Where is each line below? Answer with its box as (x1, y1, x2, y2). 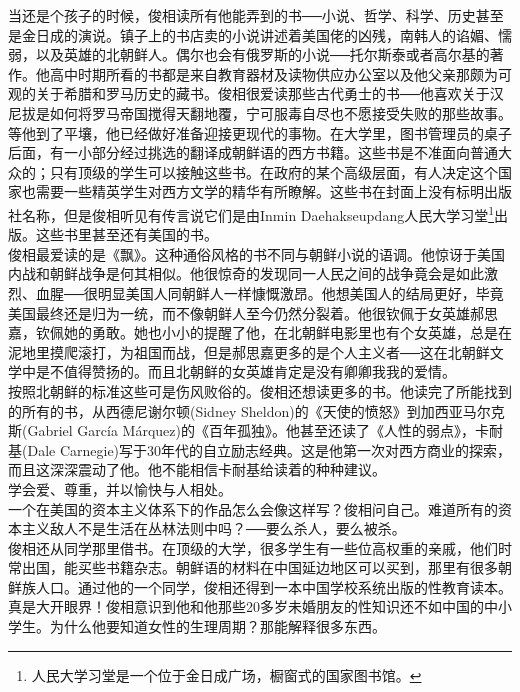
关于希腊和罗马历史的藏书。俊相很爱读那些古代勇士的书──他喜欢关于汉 (35, 83, 504, 104)
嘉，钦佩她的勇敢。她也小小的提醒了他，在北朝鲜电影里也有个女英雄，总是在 (8, 322, 512, 343)
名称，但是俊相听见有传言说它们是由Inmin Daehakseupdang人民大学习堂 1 (21, 201, 495, 225)
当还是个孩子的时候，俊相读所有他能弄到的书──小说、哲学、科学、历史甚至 (8, 5, 504, 25)
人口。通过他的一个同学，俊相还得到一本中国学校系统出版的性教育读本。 (35, 576, 512, 597)
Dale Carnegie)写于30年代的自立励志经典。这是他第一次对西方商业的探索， (27, 439, 512, 460)
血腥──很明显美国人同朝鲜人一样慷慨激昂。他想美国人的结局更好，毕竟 (35, 282, 504, 303)
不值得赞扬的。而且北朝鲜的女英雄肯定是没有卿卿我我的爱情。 (49, 361, 456, 382)
